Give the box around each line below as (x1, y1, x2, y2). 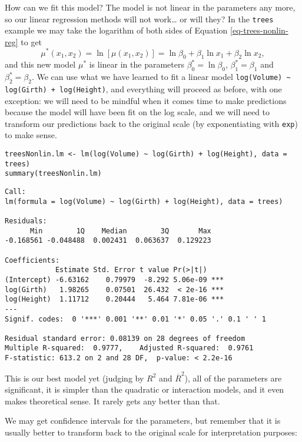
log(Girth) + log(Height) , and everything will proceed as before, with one (5, 82, 282, 95)
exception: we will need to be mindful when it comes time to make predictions (5, 94, 287, 106)
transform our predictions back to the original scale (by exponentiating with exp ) (5, 117, 298, 129)
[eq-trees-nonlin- (230, 24, 288, 36)
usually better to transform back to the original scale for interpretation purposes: (5, 426, 297, 438)
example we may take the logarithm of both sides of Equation (5, 24, 228, 36)
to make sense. (5, 129, 57, 141)
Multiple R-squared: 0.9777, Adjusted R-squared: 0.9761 (5, 344, 254, 353)
